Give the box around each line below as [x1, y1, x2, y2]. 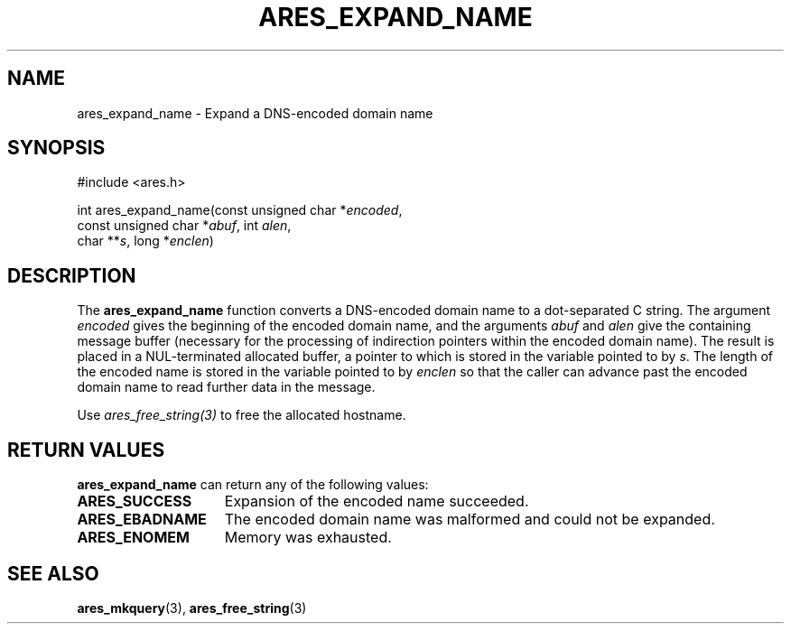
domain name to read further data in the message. [77, 379, 376, 395]
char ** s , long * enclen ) [77, 233, 214, 249]
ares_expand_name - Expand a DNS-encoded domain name [77, 105, 433, 121]
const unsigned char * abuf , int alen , [77, 218, 292, 234]
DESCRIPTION [7, 264, 136, 287]
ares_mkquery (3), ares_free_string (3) [77, 599, 307, 616]
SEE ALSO [7, 561, 99, 585]
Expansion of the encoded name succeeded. [224, 492, 529, 511]
